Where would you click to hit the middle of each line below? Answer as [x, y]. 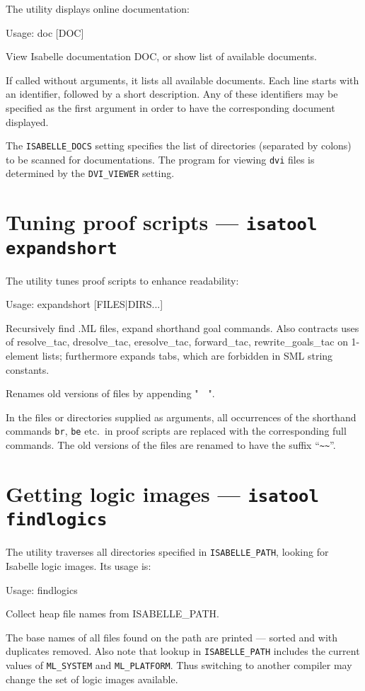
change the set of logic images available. [92, 679]
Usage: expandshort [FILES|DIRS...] [85, 304]
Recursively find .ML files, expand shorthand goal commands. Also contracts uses [182, 327]
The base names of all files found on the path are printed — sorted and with [172, 637]
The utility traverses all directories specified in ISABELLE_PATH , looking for [167, 552]
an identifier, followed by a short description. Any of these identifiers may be [172, 94]
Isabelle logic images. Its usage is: [79, 565]
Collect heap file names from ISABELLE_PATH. [112, 613]
